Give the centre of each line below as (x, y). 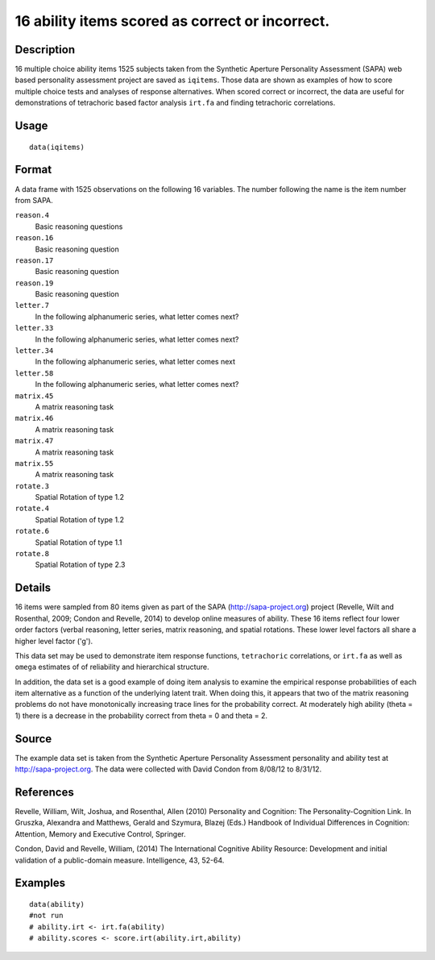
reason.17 (34, 260)
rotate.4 (32, 509)
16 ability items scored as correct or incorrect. (172, 21)
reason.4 (32, 215)
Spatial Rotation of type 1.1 (79, 542)
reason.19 (34, 283)
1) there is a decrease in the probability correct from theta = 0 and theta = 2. (141, 715)
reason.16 (34, 238)
